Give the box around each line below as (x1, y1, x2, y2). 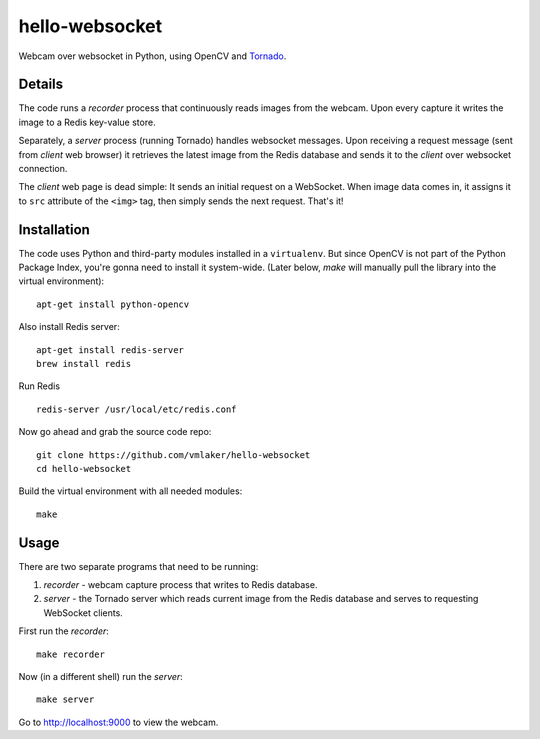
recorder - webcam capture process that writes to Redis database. (43, 579, 318, 591)
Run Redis (18, 380, 60, 392)
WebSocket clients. (43, 606, 124, 619)
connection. (18, 163, 68, 175)
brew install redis (36, 358, 132, 370)
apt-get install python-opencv (36, 298, 190, 310)
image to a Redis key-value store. (18, 116, 156, 128)
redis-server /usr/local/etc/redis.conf (36, 403, 237, 415)
